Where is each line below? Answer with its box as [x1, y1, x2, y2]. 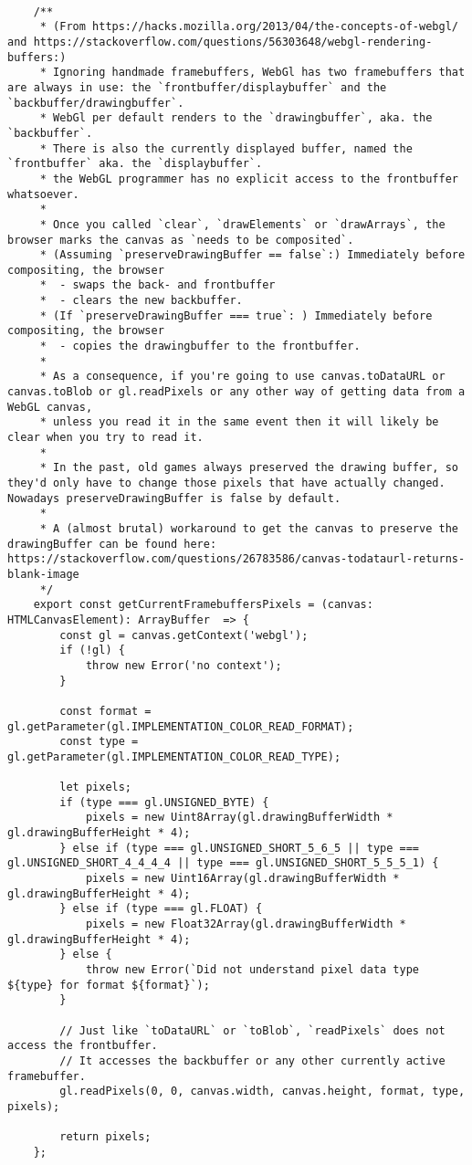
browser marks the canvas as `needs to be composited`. [7, 233, 354, 247]
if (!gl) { [59, 644, 125, 657]
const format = [59, 704, 152, 718]
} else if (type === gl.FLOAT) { [59, 902, 263, 916]
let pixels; [59, 781, 132, 794]
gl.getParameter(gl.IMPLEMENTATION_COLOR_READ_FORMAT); [7, 719, 354, 733]
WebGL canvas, [7, 400, 93, 414]
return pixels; [59, 1130, 152, 1144]
